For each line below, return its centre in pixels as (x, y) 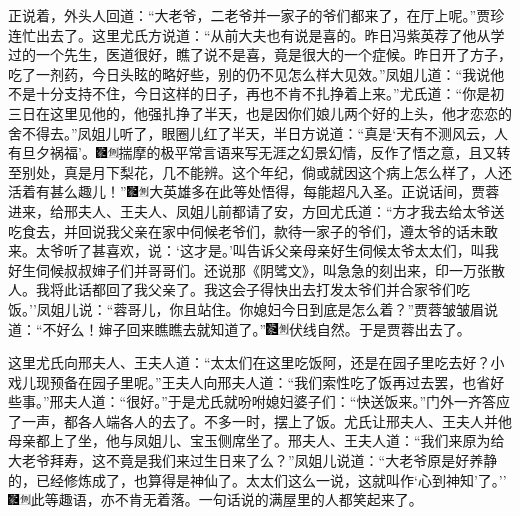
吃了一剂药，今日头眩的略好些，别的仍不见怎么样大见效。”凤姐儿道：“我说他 (256, 73)
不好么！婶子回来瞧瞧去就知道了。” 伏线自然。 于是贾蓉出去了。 (256, 328)
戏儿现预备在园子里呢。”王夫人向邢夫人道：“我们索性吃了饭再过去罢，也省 (249, 381)
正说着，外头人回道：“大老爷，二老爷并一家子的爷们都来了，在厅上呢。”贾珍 (256, 15)
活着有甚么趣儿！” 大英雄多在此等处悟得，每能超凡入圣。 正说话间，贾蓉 (254, 191)
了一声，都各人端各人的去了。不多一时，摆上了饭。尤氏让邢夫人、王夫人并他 (260, 420)
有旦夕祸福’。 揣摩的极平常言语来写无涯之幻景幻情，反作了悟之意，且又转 (259, 152)
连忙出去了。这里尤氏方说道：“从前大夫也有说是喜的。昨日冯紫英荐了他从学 (256, 34)
